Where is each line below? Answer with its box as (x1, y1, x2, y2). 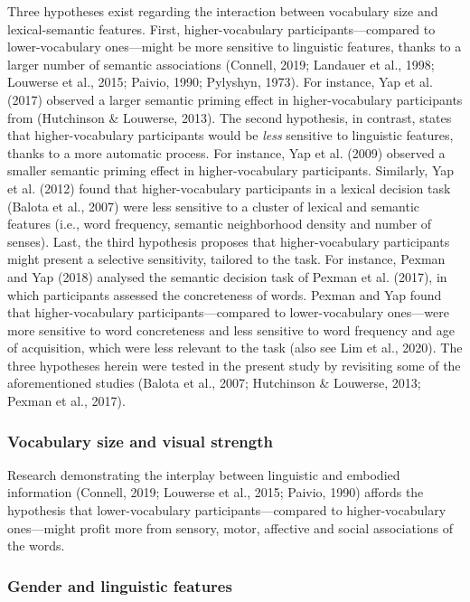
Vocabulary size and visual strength (7, 429, 273, 452)
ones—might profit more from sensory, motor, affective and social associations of (7, 518, 454, 537)
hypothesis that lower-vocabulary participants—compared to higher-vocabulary (7, 501, 446, 520)
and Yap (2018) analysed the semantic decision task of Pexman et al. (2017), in (7, 267, 447, 286)
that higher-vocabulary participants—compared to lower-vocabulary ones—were (7, 303, 449, 322)
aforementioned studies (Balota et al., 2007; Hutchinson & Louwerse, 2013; (7, 373, 421, 392)
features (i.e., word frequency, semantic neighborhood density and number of (7, 214, 432, 233)
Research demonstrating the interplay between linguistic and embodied (7, 465, 400, 484)
